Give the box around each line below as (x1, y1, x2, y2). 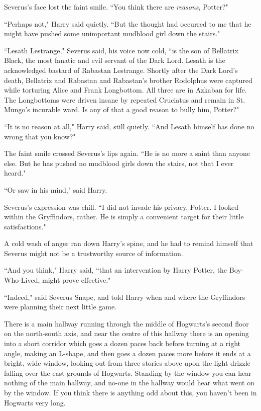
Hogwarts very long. (4, 397, 66, 407)
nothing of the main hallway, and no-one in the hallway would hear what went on (4, 377, 255, 388)
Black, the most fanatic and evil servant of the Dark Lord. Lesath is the (4, 55, 225, 65)
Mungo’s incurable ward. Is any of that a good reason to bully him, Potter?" (4, 104, 239, 115)
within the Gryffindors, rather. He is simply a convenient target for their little (4, 211, 244, 222)
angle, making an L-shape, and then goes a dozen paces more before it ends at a (4, 348, 251, 358)
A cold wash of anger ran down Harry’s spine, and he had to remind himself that (4, 238, 253, 249)
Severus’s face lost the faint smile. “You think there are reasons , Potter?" (4, 2, 228, 12)
